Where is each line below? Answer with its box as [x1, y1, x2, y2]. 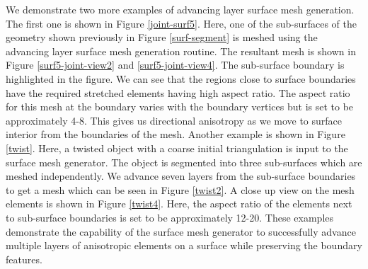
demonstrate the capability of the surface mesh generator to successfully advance [6, 224, 356, 239]
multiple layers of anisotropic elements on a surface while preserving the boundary [6, 238, 362, 253]
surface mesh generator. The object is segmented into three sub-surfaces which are [6, 154, 362, 169]
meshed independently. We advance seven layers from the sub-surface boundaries [6, 168, 356, 183]
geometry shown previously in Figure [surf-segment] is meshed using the [6, 30, 318, 45]
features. [6, 251, 42, 266]
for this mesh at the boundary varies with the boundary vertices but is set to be [6, 99, 354, 114]
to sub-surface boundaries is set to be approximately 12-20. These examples [6, 210, 334, 224]
